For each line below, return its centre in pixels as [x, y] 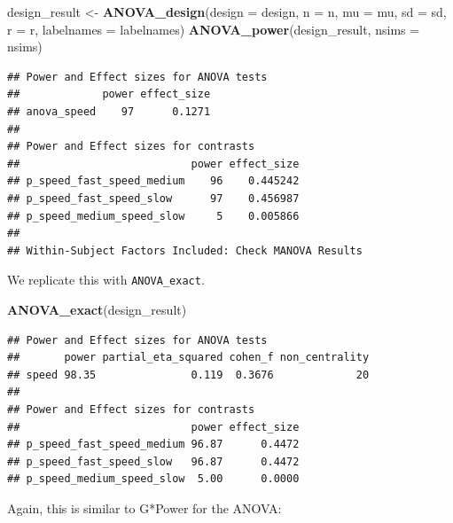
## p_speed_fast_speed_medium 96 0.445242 [153, 181]
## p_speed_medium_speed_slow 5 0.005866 [153, 216]
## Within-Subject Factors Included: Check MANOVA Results [185, 250]
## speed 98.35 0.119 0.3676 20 [188, 375]
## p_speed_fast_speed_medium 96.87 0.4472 [153, 445]
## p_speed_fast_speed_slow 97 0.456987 [153, 198]
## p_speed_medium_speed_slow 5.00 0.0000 [153, 479]
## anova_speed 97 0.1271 [109, 111]
